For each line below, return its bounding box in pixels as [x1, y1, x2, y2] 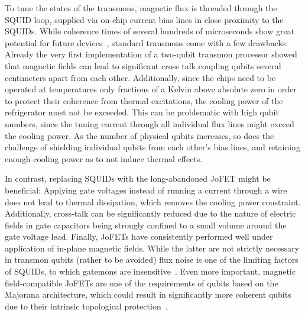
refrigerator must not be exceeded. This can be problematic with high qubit [5, 106, 279, 118]
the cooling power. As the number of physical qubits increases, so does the [5, 129, 274, 141]
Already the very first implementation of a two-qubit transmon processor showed [5, 48, 297, 60]
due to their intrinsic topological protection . [5, 299, 168, 312]
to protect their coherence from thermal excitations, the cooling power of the [5, 94, 283, 107]
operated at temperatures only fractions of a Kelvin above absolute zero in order [5, 83, 297, 95]
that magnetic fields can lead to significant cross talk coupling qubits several [5, 59, 281, 72]
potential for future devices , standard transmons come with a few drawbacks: [5, 36, 288, 49]
